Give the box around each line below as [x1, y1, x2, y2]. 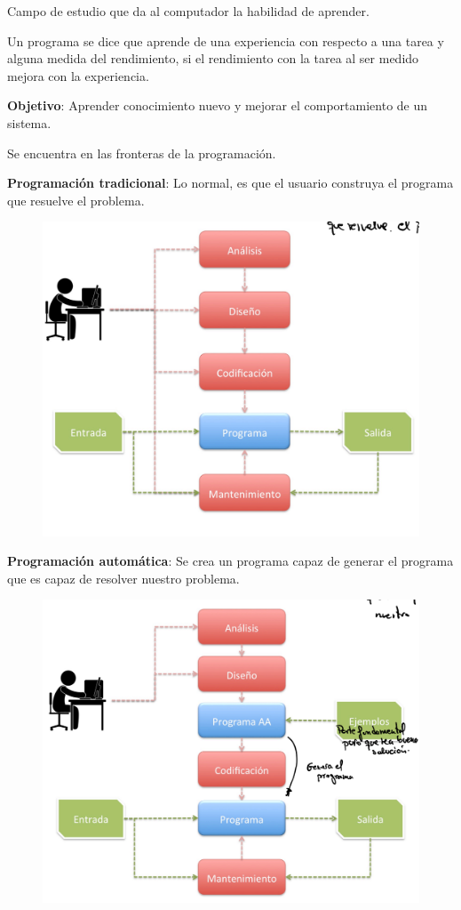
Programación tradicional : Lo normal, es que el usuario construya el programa [7, 173, 454, 192]
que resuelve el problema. [7, 190, 145, 209]
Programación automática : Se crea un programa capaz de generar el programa [7, 552, 454, 570]
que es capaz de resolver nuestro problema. [7, 568, 240, 587]
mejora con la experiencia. [7, 66, 149, 85]
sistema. [7, 113, 52, 132]
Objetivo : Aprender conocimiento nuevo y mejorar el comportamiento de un [7, 96, 428, 115]
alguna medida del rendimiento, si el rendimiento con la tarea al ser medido [7, 49, 419, 68]
